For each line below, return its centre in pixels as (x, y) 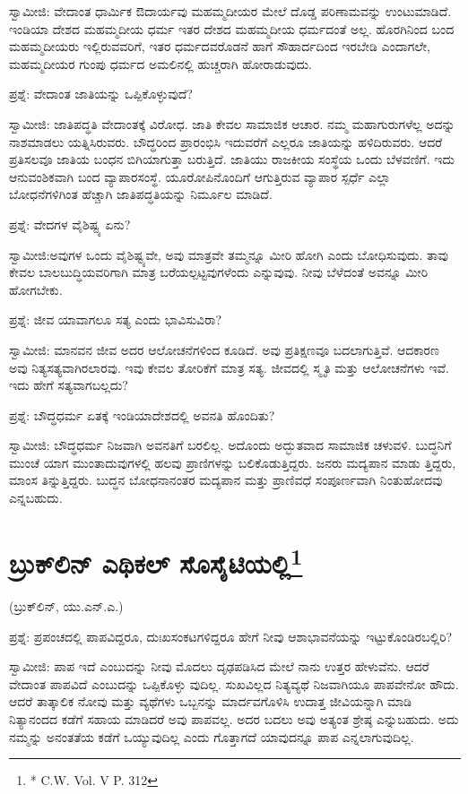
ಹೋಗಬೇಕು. (36, 289)
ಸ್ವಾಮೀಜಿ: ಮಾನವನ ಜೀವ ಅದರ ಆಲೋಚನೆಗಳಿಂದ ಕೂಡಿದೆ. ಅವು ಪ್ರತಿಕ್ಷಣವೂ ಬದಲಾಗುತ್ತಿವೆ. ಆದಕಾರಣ (224, 349)
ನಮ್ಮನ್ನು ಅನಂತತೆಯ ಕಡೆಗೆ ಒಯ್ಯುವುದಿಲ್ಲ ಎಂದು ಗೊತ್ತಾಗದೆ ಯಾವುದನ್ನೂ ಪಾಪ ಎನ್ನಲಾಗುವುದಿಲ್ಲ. (212, 736)
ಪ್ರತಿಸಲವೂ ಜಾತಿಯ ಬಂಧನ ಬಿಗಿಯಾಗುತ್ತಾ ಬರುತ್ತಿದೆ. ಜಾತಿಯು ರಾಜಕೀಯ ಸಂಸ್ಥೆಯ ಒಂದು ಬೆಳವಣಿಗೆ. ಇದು (232, 159)
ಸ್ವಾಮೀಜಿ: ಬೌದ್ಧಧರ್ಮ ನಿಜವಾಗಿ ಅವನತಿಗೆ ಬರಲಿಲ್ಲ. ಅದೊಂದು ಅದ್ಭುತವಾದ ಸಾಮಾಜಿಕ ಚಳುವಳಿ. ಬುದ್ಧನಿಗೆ (230, 445)
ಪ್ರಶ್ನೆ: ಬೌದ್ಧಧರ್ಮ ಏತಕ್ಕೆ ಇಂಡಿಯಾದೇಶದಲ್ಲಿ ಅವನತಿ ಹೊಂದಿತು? (142, 414)
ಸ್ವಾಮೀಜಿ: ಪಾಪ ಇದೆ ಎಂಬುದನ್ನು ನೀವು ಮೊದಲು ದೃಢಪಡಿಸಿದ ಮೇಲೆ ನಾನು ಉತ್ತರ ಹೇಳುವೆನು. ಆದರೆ (219, 666)
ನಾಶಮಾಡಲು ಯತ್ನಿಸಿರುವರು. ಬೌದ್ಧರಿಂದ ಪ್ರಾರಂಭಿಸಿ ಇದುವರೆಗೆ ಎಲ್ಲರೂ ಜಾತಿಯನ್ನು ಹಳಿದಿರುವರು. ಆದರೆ (226, 141)
